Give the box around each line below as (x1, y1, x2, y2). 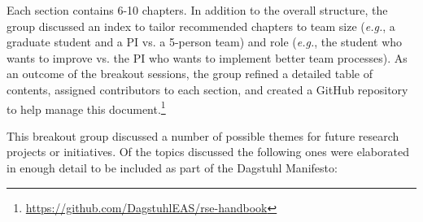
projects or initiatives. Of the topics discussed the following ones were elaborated (7, 143, 409, 160)
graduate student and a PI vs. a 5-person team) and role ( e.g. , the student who (7, 33, 403, 50)
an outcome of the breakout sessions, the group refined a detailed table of (7, 65, 373, 82)
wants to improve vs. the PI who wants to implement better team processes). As (7, 49, 408, 66)
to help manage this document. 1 (7, 98, 166, 117)
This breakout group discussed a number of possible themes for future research (7, 127, 399, 144)
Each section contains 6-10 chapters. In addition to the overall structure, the (7, 2, 388, 18)
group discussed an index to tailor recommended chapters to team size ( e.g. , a (7, 17, 395, 34)
